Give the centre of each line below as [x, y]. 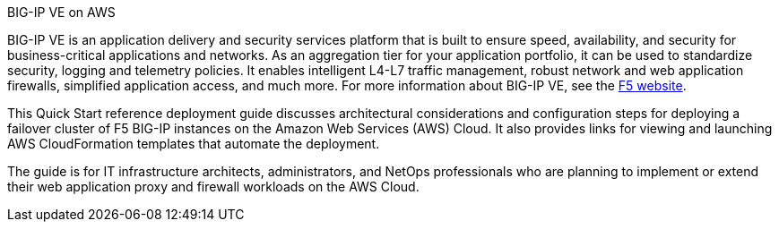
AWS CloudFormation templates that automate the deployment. [194, 144]
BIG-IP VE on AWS [61, 12]
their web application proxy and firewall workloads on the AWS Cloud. [213, 187]
